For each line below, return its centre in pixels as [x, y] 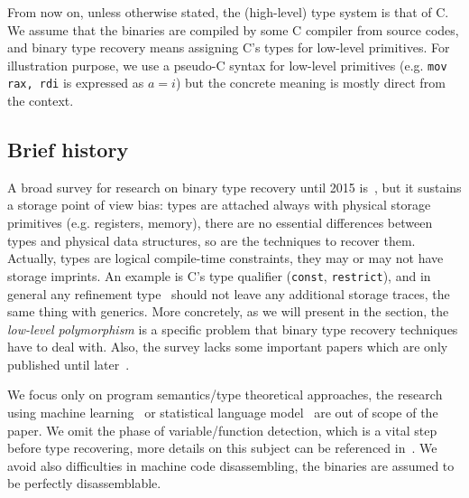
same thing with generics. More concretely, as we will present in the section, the [228, 311]
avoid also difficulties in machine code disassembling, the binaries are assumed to [231, 465]
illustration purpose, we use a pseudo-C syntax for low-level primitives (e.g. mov [227, 65]
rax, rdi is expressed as [76, 83]
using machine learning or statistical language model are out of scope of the [223, 413]
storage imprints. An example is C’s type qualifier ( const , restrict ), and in [219, 275]
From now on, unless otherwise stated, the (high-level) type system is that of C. [228, 12]
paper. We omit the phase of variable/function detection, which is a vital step [222, 430]
